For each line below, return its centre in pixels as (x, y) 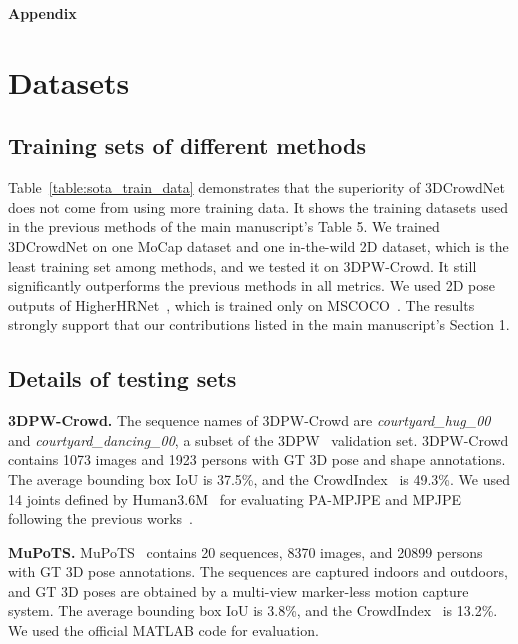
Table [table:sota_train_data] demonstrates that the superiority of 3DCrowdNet (256, 187)
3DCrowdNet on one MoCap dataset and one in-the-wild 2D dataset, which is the (258, 245)
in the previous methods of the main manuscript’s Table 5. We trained (224, 226)
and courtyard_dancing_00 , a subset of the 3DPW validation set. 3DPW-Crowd (258, 439)
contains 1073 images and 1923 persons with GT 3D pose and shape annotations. (257, 459)
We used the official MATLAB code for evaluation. (163, 630)
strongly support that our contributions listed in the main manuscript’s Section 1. (259, 324)
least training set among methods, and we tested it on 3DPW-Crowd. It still (242, 265)
